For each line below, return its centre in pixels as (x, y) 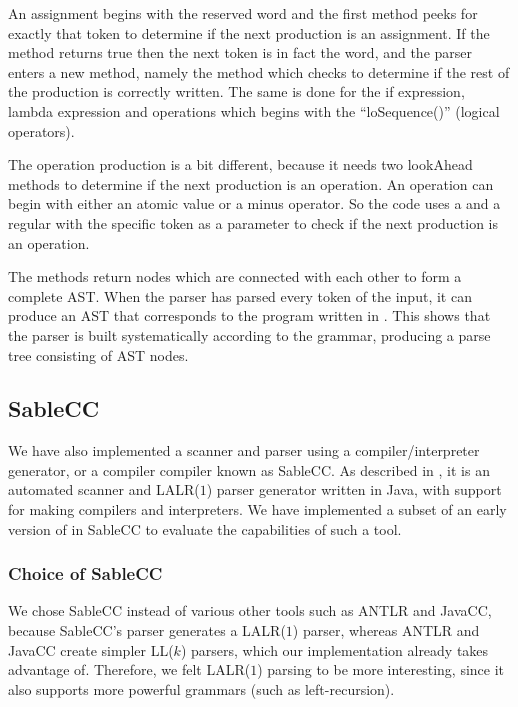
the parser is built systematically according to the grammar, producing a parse (249, 334)
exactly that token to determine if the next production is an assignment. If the (249, 32)
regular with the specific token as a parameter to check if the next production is (253, 222)
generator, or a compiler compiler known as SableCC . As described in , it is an (249, 469)
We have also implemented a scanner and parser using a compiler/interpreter (244, 450)
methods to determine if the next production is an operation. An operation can (251, 183)
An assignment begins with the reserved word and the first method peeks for (243, 13)
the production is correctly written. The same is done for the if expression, (236, 91)
